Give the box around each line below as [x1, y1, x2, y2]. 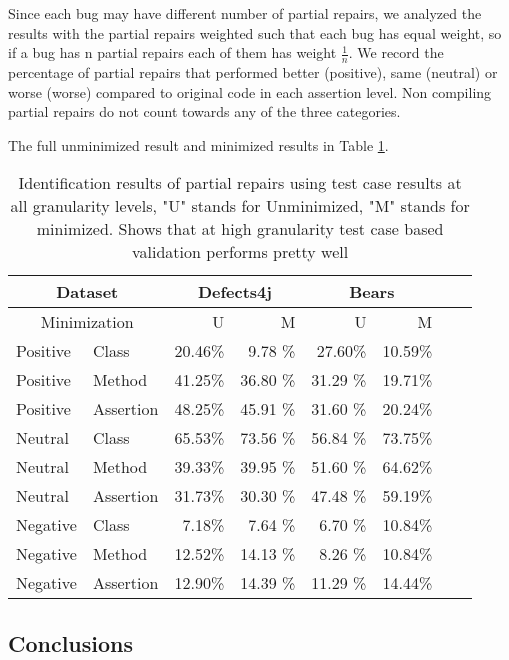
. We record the [348, 42, 444, 63]
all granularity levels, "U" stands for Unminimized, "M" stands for [10, 194, 470, 218]
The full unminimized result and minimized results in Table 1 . [8, 134, 389, 155]
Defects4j [197, 280, 272, 304]
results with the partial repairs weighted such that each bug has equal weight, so [8, 22, 502, 43]
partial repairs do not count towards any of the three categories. [8, 101, 401, 122]
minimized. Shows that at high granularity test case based [36, 217, 444, 241]
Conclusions [8, 627, 134, 658]
